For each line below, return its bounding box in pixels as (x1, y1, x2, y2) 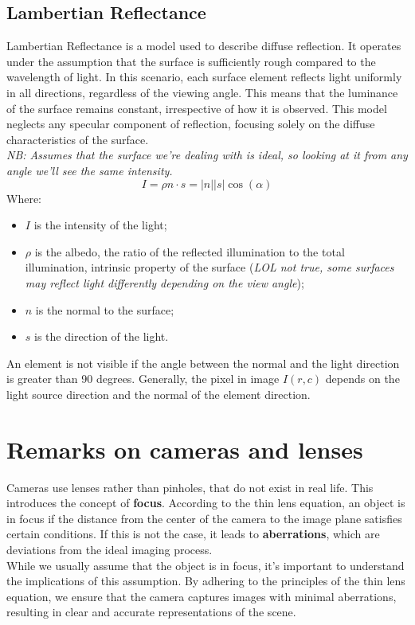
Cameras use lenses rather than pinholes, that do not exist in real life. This (6, 479, 374, 495)
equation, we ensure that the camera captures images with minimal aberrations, (6, 588, 397, 604)
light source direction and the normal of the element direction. (6, 385, 311, 402)
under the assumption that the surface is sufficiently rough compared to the (6, 53, 376, 69)
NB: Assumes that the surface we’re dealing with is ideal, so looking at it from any (6, 146, 408, 163)
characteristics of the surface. (6, 131, 149, 147)
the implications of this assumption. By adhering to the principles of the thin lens (6, 572, 405, 589)
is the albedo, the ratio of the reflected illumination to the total (34, 243, 345, 260)
